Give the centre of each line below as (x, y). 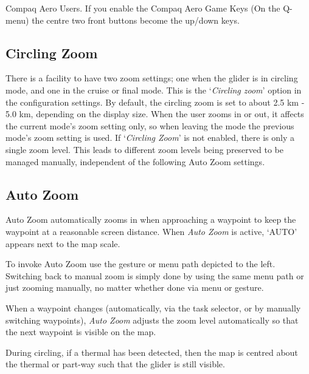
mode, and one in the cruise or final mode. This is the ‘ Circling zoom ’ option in (154, 90)
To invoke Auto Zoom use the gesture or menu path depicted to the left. (141, 264)
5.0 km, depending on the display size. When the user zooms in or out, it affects (155, 114)
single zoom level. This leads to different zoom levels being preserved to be (144, 149)
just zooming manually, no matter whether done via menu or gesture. (135, 287)
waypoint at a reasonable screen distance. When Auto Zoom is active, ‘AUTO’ (151, 231)
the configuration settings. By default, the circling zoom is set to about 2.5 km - (155, 102)
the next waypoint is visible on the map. (81, 332)
